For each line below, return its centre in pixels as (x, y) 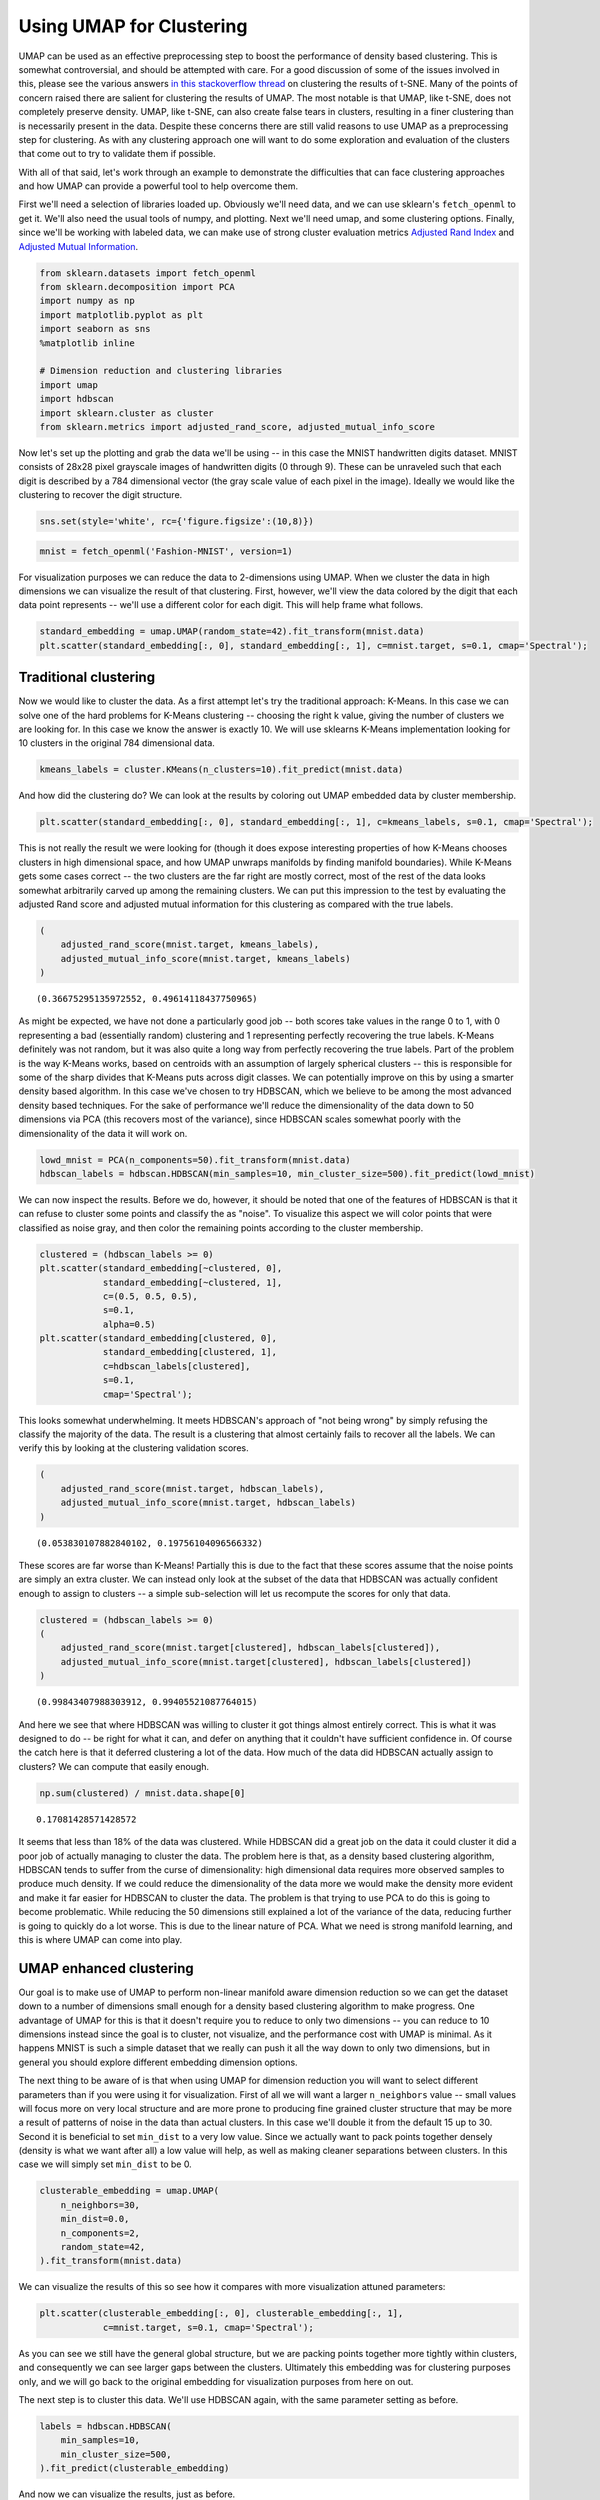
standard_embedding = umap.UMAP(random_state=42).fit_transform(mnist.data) (232, 631)
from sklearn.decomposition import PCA (137, 286)
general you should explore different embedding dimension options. (158, 2062)
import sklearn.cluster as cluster (126, 413)
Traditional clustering (86, 677)
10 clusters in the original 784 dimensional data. (116, 743)
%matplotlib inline (87, 343)
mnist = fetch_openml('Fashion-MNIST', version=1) (166, 551)
